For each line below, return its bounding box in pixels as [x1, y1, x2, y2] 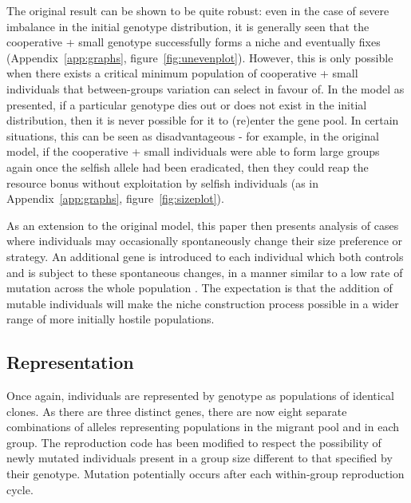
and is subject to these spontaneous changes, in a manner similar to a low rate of [6, 263, 403, 280]
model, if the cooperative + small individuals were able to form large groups [6, 143, 380, 160]
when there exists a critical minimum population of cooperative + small [6, 65, 358, 81]
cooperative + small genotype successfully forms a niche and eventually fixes [6, 34, 381, 50]
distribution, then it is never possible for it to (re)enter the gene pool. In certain [6, 112, 399, 129]
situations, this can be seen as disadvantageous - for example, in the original [6, 127, 379, 144]
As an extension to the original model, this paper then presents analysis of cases [6, 216, 399, 233]
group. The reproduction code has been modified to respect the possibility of [6, 434, 381, 450]
